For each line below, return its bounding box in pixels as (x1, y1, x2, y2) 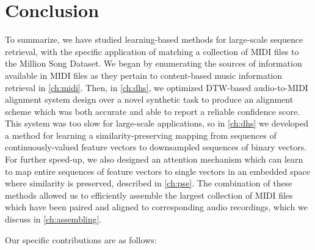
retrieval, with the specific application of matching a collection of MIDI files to (5, 45, 299, 57)
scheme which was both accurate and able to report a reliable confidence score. (5, 105, 300, 117)
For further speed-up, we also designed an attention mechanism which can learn (5, 153, 303, 166)
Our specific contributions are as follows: (5, 233, 157, 246)
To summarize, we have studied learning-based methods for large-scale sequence (5, 33, 303, 46)
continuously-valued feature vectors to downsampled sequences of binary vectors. (5, 141, 307, 153)
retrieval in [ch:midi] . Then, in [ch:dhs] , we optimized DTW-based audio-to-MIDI (5, 81, 308, 94)
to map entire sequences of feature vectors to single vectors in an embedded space (5, 164, 310, 177)
